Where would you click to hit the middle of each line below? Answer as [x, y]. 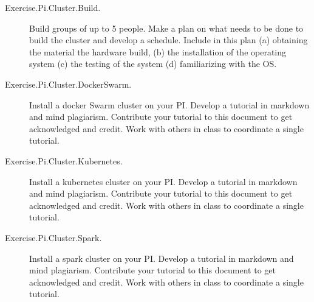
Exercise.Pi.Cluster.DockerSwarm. [68, 84]
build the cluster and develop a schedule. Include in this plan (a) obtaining [169, 40]
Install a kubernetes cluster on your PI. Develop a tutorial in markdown [163, 181]
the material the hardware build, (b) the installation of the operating [158, 51]
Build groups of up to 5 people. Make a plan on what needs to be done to [166, 28]
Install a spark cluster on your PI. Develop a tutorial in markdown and [162, 258]
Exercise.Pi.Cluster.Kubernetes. [64, 160]
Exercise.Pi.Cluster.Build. [53, 7]
